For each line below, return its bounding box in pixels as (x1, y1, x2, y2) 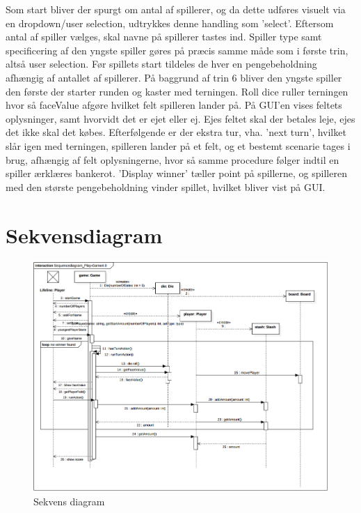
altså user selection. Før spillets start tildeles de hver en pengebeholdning (6, 56, 317, 71)
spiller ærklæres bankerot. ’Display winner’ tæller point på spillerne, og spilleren (6, 166, 347, 181)
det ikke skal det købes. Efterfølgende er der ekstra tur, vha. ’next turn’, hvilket (6, 125, 346, 139)
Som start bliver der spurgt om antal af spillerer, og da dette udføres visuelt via (6, 2, 346, 16)
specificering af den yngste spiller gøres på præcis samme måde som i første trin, (6, 43, 348, 57)
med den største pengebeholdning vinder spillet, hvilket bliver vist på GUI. (6, 179, 326, 194)
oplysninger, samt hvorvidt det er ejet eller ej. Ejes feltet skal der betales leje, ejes (6, 111, 355, 125)
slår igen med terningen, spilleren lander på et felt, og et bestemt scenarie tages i (6, 138, 351, 153)
